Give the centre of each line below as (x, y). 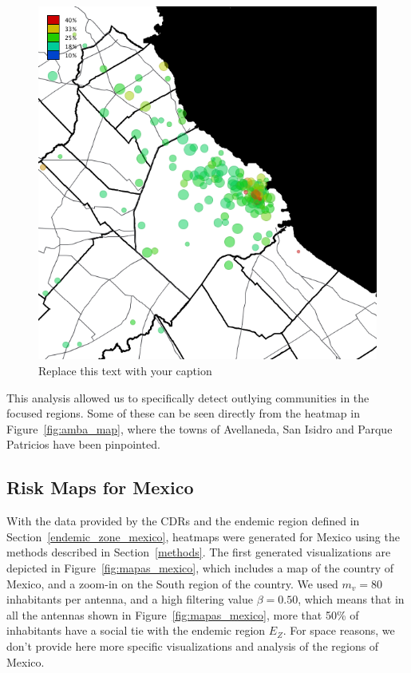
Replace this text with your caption (125, 371)
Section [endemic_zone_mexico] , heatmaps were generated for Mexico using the (203, 536)
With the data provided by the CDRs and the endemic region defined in (183, 521)
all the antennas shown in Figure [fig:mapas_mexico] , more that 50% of (183, 614)
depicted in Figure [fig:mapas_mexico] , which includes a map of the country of (200, 567)
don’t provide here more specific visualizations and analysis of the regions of (193, 645)
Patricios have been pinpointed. (83, 444)
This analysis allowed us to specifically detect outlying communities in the (188, 397)
